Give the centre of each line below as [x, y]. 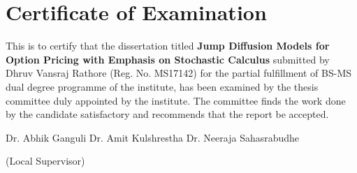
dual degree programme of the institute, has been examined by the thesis [162, 86]
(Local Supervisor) [45, 161]
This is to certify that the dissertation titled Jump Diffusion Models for [168, 46]
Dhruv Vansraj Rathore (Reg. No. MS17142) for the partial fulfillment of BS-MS [179, 73]
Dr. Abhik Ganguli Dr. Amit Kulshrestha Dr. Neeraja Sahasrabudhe [153, 137]
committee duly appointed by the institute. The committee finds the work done [176, 100]
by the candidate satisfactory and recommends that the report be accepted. [167, 114]
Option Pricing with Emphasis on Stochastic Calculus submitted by [168, 59]
